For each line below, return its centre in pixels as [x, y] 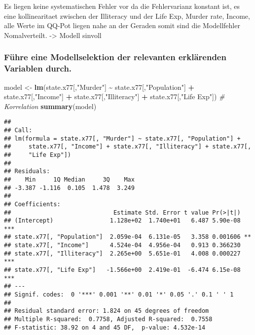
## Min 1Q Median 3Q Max [69, 179]
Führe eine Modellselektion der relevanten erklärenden [115, 57]
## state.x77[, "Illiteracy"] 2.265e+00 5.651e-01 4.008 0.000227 [122, 253]
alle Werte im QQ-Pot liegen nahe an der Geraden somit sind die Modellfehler [122, 25]
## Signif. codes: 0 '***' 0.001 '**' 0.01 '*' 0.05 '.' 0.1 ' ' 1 [119, 295]
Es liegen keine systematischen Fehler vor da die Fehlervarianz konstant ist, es [122, 6]
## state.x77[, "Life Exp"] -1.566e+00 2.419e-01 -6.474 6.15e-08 [122, 270]
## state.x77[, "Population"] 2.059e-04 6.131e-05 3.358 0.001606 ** [128, 237]
